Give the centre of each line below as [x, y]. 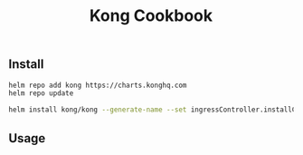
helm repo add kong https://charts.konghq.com [98, 85]
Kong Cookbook [151, 16]
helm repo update [41, 93]
